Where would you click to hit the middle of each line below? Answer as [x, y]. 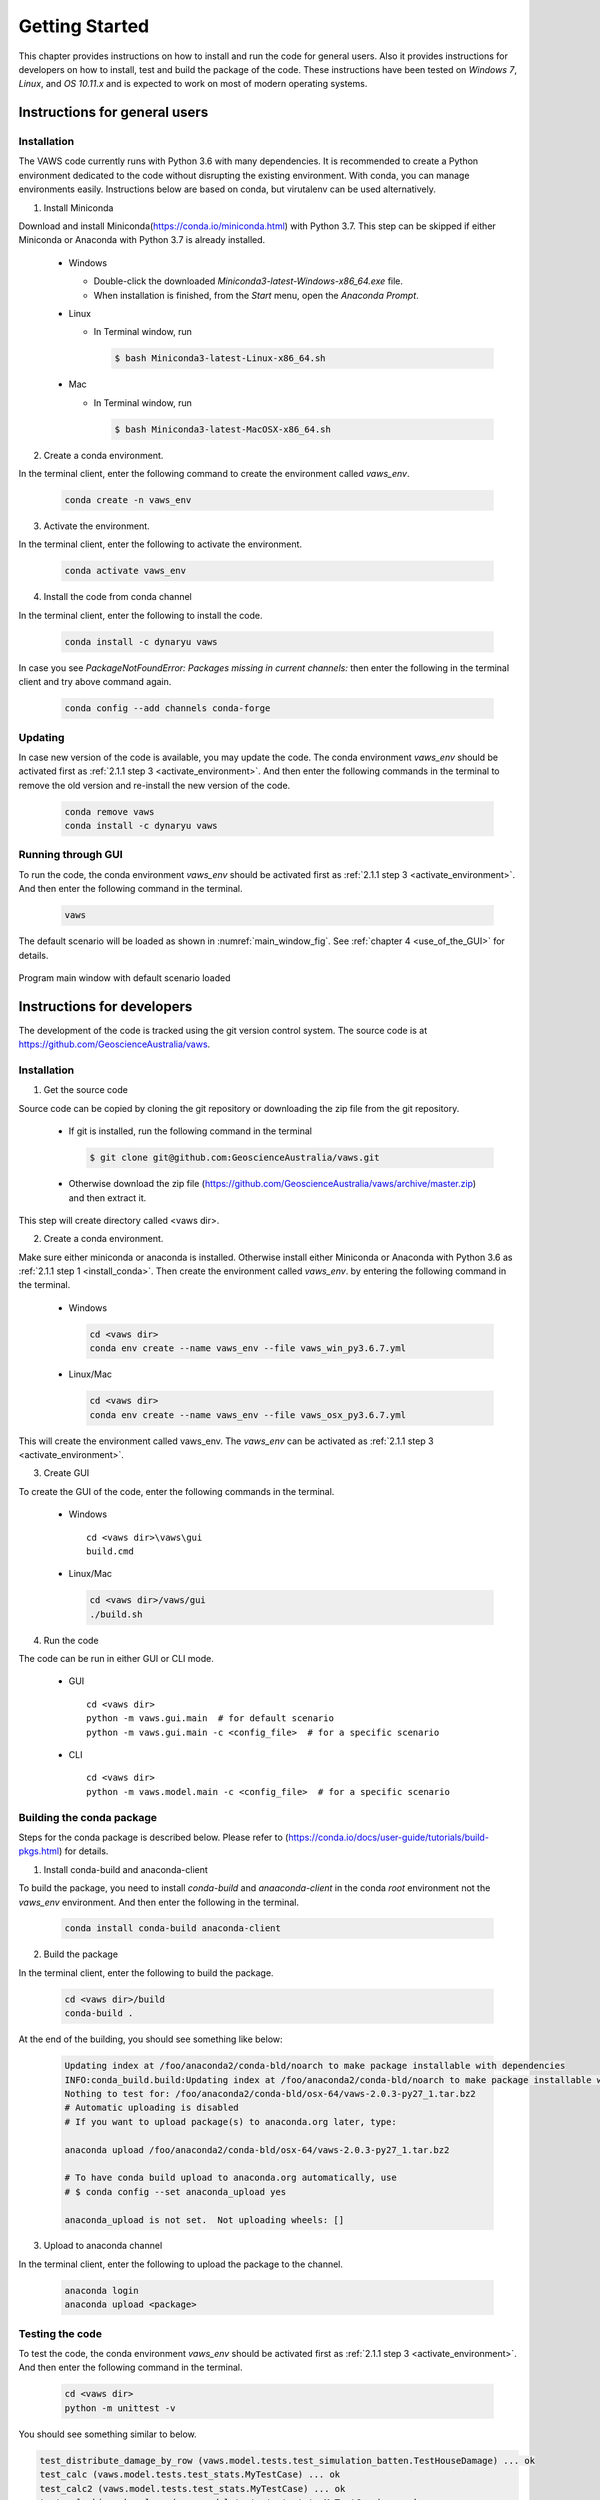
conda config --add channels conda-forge [167, 708]
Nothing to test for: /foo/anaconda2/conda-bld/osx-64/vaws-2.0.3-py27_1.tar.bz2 [270, 2093]
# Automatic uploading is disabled [151, 2108]
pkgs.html [39, 1851]
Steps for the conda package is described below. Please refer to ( [153, 1837]
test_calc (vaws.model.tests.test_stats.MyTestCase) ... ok [190, 2474]
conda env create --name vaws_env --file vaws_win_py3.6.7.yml [248, 1348]
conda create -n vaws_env [128, 500]
